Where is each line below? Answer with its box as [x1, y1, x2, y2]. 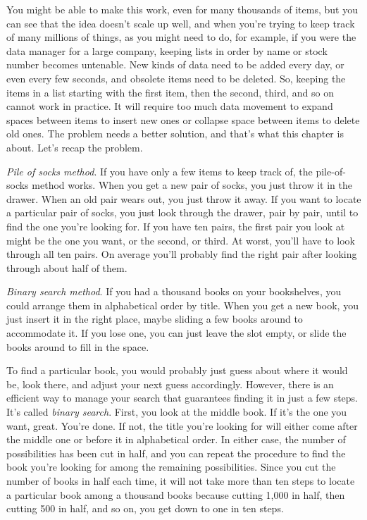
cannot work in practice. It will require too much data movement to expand [6, 99, 333, 113]
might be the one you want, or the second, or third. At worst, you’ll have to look [6, 233, 355, 247]
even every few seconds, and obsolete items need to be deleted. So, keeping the [6, 70, 346, 85]
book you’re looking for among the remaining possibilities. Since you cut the [6, 459, 336, 474]
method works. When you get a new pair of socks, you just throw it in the [32, 178, 352, 192]
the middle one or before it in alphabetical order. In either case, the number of [6, 432, 346, 447]
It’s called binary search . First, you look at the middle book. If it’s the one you [6, 404, 347, 419]
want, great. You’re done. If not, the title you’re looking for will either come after [6, 418, 358, 433]
